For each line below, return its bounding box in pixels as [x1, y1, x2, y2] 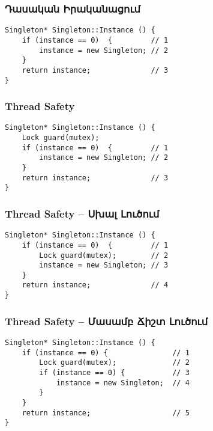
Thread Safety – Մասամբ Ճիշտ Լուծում [5, 313, 208, 328]
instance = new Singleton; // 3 [39, 261, 169, 270]
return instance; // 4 [22, 281, 169, 290]
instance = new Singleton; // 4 [56, 378, 190, 387]
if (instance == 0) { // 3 [39, 368, 190, 377]
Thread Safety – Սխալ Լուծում [5, 206, 160, 221]
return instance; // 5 [22, 408, 190, 417]
